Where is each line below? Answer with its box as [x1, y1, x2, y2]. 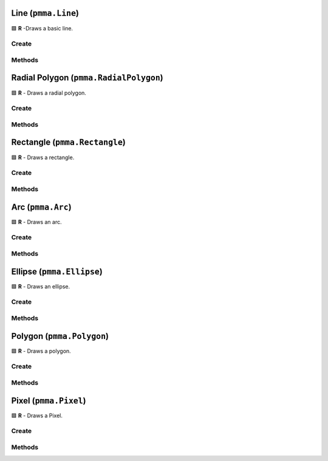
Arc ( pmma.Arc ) [11, 202, 72, 212]
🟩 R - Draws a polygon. [11, 347, 71, 355]
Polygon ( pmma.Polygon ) [11, 331, 109, 341]
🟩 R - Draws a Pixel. [11, 412, 63, 419]
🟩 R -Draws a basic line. [11, 24, 73, 32]
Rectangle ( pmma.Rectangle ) [11, 137, 126, 148]
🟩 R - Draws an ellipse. [11, 282, 70, 290]
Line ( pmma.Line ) [11, 8, 79, 18]
